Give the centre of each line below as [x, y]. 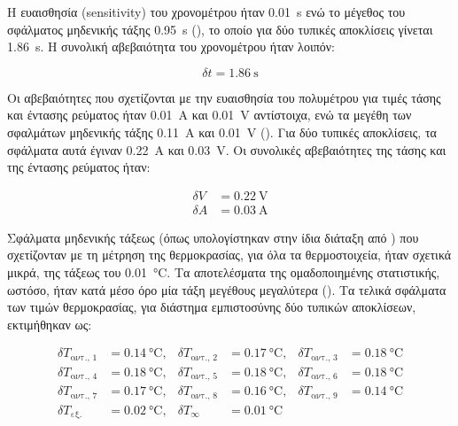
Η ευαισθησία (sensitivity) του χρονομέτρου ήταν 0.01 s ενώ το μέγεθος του [206, 12]
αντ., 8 [204, 395]
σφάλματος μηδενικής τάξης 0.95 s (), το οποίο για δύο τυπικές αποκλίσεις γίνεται [220, 29]
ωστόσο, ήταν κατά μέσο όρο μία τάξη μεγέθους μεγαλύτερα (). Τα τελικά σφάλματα [227, 289]
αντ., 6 [325, 377]
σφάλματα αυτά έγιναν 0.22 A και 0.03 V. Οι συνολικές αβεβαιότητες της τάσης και [227, 149]
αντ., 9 [325, 395]
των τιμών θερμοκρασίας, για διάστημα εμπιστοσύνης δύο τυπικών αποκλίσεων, [212, 307]
